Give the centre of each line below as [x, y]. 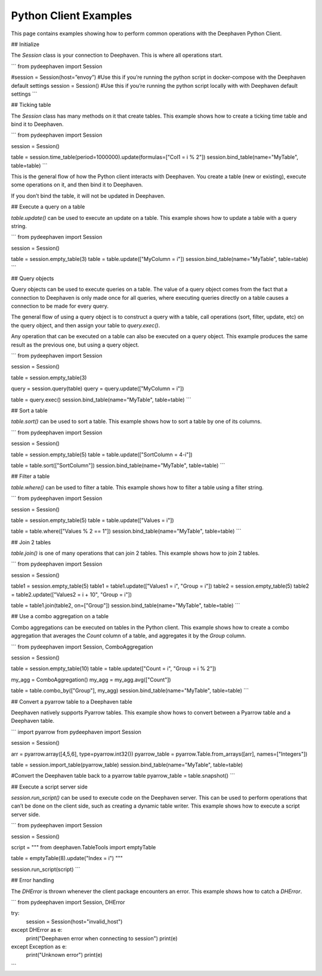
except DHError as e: [37, 930]
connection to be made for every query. [60, 306]
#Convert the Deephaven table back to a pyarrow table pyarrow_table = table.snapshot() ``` [123, 776]
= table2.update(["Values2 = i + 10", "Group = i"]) [72, 594]
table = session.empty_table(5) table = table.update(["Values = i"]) [92, 520]
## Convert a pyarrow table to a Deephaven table [72, 701]
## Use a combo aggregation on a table [60, 616]
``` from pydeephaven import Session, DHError [68, 902]
